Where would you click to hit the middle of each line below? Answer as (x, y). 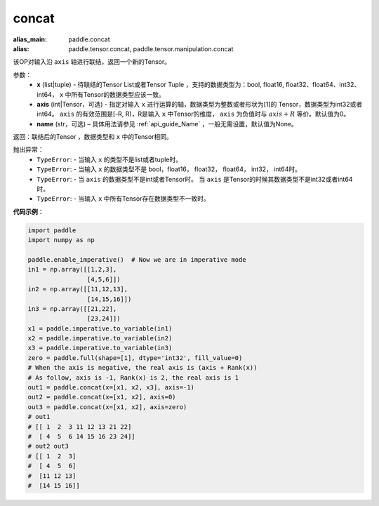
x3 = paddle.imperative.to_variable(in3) (100, 348)
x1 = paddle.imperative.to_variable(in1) (100, 328)
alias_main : (30, 39)
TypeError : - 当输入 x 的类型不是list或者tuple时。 (109, 159)
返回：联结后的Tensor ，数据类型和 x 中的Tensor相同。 (93, 137)
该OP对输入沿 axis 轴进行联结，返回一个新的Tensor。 (92, 62)
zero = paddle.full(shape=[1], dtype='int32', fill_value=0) (135, 358)
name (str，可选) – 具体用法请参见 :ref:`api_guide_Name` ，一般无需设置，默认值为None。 (167, 124)
